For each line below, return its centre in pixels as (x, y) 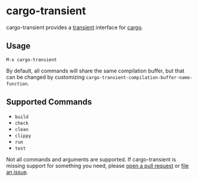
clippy (23, 136)
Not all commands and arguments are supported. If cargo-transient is (91, 159)
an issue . (17, 172)
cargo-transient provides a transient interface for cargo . (75, 27)
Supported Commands (49, 102)
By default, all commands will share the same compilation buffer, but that (95, 71)
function (17, 84)
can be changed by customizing (45, 77)
